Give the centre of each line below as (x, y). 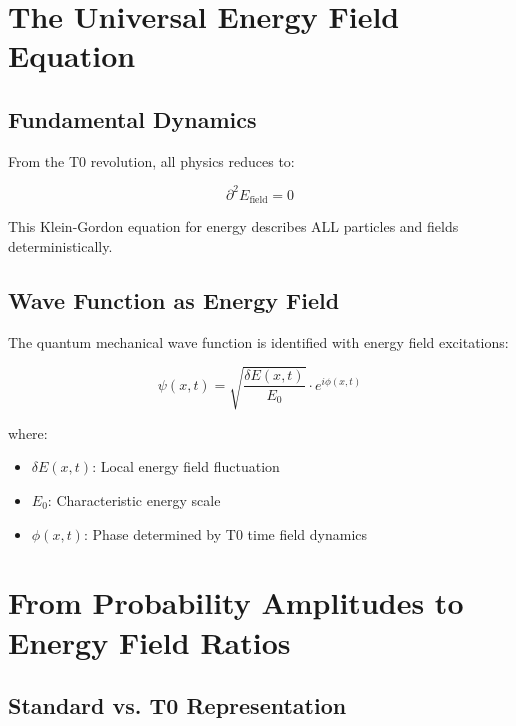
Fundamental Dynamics (132, 118)
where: (28, 432)
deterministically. (60, 245)
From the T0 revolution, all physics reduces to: (151, 160)
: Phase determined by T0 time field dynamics (225, 533)
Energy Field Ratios (149, 641)
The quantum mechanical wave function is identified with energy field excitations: (258, 341)
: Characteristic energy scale (134, 500)
